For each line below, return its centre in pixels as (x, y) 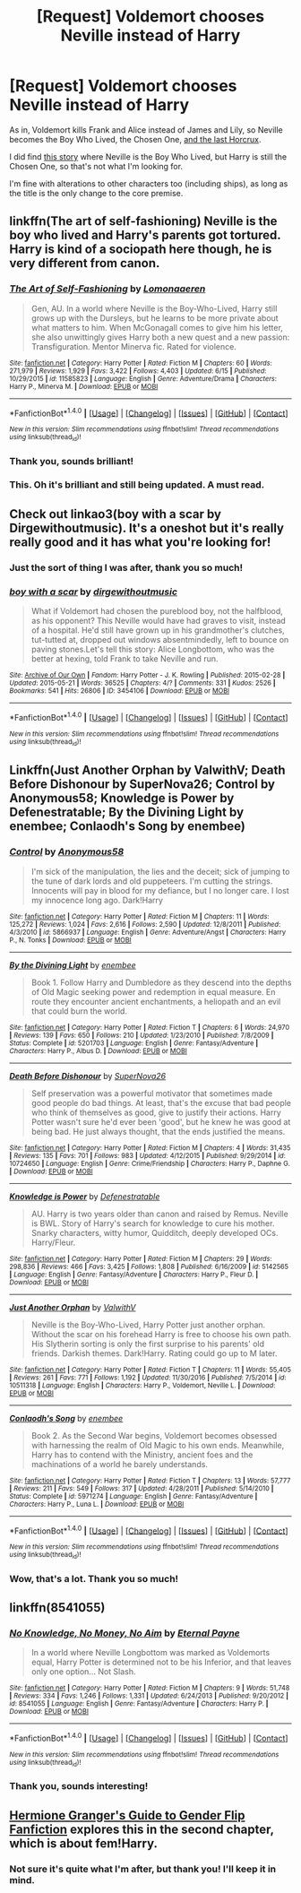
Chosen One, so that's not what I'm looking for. (96, 166)
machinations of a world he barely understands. (120, 1464)
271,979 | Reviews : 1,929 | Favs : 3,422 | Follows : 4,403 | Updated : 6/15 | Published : (138, 371)
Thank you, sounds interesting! (79, 1786)
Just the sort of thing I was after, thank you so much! (126, 567)
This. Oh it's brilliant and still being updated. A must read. (137, 485)
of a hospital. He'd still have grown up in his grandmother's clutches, (158, 630)
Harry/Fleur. (53, 1242)
